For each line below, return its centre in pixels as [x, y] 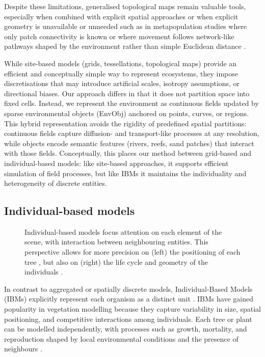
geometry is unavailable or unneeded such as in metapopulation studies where [126, 26]
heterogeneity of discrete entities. [56, 183]
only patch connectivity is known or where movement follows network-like [119, 36]
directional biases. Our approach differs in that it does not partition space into [127, 93]
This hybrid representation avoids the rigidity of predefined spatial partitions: [125, 123]
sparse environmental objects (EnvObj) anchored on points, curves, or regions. [127, 113]
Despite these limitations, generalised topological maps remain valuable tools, [125, 6]
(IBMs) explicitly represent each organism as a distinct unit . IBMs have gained [129, 299]
